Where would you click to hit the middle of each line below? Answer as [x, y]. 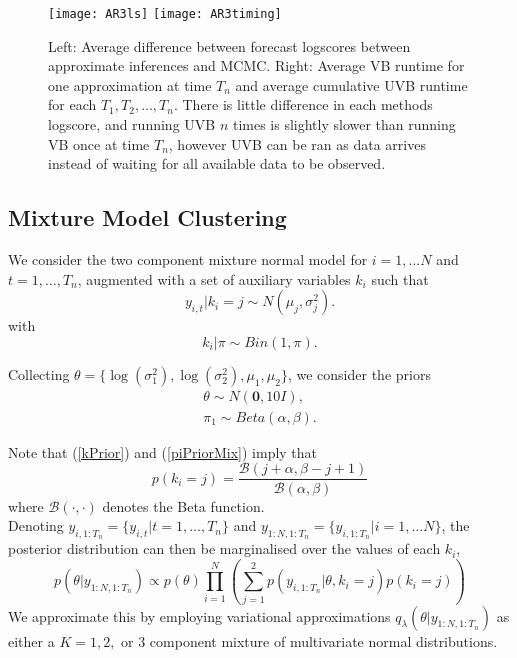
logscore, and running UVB [132, 124]
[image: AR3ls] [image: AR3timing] [165, 14]
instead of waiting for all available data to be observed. [217, 163]
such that [400, 278]
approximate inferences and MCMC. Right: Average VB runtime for [256, 65]
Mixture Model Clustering [147, 217]
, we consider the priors [359, 373]
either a [31, 640]
